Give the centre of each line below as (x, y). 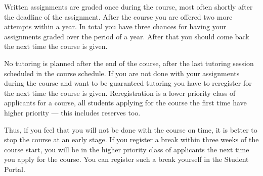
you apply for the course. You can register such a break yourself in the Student (126, 159)
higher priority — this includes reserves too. (72, 112)
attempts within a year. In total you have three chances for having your (115, 26)
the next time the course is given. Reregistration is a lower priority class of (120, 93)
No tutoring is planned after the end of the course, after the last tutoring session (129, 63)
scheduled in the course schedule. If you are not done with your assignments (122, 73)
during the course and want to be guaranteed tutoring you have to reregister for (128, 83)
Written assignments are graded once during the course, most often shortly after (128, 7)
